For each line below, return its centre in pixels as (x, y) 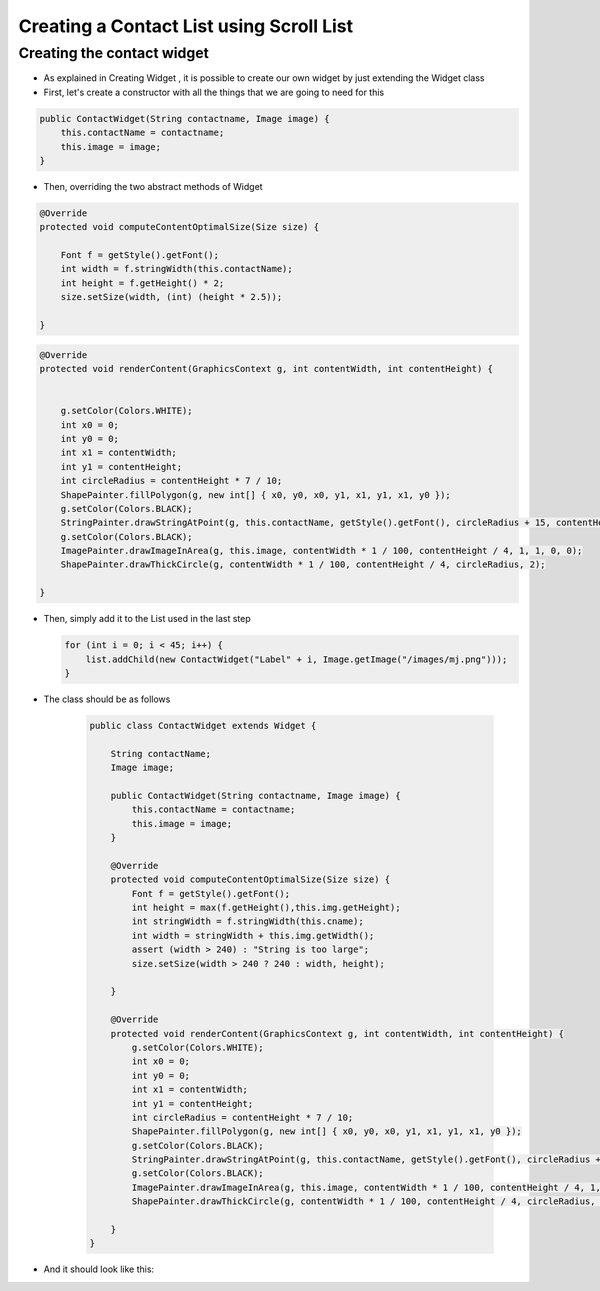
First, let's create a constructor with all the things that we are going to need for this (214, 92)
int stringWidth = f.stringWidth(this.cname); (247, 921)
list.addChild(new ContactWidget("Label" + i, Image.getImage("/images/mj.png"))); (296, 659)
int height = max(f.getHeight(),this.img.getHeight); (266, 908)
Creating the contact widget (113, 53)
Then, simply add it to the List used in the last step (147, 619)
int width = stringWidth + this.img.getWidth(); (253, 935)
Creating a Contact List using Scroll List (186, 26)
